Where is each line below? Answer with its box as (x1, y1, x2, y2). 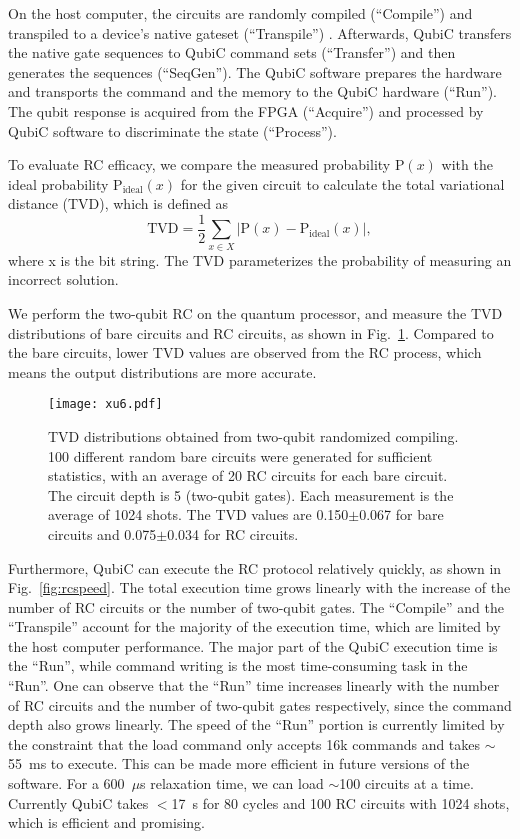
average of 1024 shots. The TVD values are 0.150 (48, 504, 349, 525)
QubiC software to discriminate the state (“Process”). (8, 120, 337, 141)
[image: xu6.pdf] (48, 397, 163, 412)
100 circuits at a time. (339, 773, 474, 794)
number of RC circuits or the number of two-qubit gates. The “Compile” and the (8, 596, 504, 617)
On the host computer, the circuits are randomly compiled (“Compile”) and (8, 3, 473, 23)
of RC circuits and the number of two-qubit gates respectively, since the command (8, 694, 512, 715)
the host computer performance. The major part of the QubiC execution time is (8, 635, 498, 656)
